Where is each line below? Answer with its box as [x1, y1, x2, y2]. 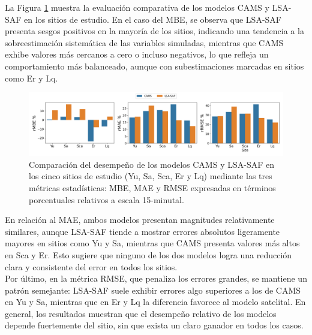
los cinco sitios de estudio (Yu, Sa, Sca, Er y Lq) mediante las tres [29, 170, 272, 182]
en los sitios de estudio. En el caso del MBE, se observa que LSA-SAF [24, 13, 281, 25]
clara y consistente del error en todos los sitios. [5, 260, 178, 273]
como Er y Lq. [5, 71, 58, 84]
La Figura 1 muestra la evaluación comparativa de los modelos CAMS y [5, 1, 269, 13]
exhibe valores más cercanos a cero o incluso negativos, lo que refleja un [5, 48, 269, 61]
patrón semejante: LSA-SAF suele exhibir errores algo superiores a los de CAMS [5, 283, 301, 296]
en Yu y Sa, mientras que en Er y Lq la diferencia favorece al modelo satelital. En [5, 295, 306, 308]
